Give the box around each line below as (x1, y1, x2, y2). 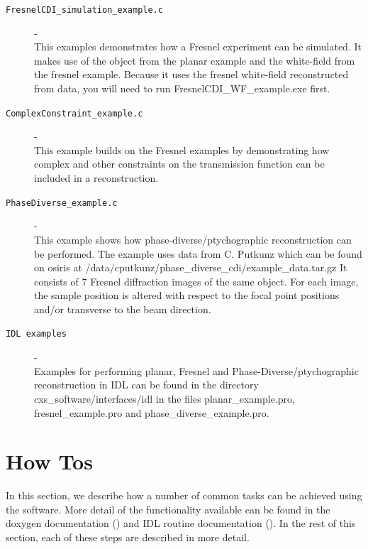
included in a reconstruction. (34, 170, 159, 185)
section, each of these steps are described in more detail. (6, 530, 250, 544)
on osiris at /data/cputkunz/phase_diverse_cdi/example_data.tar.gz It (34, 260, 347, 275)
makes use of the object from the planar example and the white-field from (34, 53, 355, 67)
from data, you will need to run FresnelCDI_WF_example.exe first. (34, 81, 330, 96)
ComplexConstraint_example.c (6, 108, 143, 119)
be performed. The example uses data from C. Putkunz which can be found (34, 246, 362, 261)
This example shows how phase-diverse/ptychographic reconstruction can (34, 232, 352, 246)
